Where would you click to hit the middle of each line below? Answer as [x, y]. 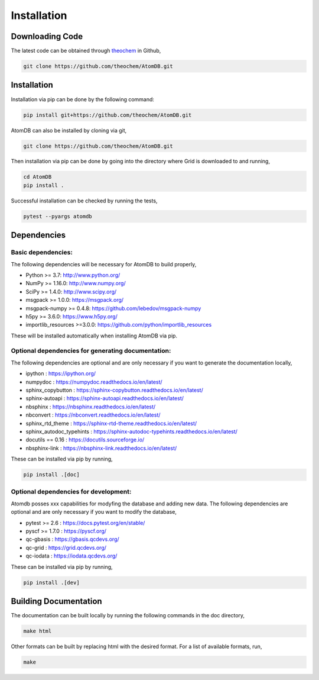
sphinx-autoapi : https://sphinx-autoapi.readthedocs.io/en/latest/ [105, 398]
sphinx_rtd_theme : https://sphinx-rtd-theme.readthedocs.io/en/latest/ [111, 423]
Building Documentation [57, 601]
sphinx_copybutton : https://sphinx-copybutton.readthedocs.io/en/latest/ [114, 390]
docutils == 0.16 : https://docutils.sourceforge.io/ [85, 440]
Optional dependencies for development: [71, 492]
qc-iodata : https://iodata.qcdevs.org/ [71, 556]
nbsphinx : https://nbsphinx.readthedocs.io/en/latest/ [91, 407]
